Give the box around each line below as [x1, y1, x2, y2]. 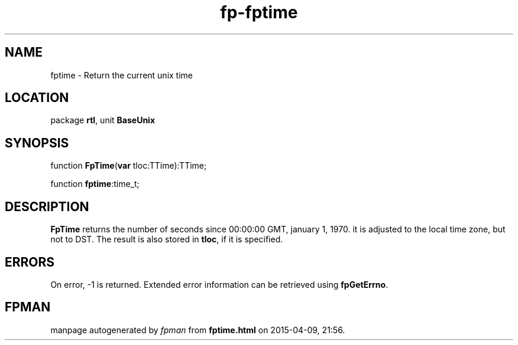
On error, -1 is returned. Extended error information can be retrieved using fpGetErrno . [50, 279, 388, 290]
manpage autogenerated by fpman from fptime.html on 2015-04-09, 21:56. [50, 324, 345, 335]
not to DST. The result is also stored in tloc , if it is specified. [50, 234, 283, 245]
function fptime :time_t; [50, 179, 140, 189]
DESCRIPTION [5, 199, 89, 214]
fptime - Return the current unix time [50, 70, 193, 80]
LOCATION [5, 90, 69, 106]
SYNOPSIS [5, 135, 69, 150]
